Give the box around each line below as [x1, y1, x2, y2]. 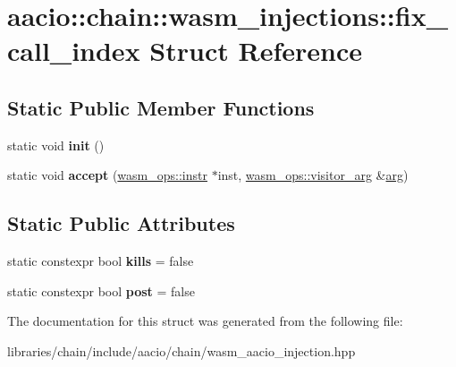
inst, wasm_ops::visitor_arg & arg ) [217, 166, 409, 184]
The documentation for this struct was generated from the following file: [7, 312, 403, 330]
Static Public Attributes [7, 209, 235, 237]
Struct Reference [149, 32, 362, 69]
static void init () [7, 135, 105, 154]
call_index [7, 32, 140, 69]
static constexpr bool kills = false [7, 252, 194, 270]
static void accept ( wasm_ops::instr [7, 166, 207, 184]
